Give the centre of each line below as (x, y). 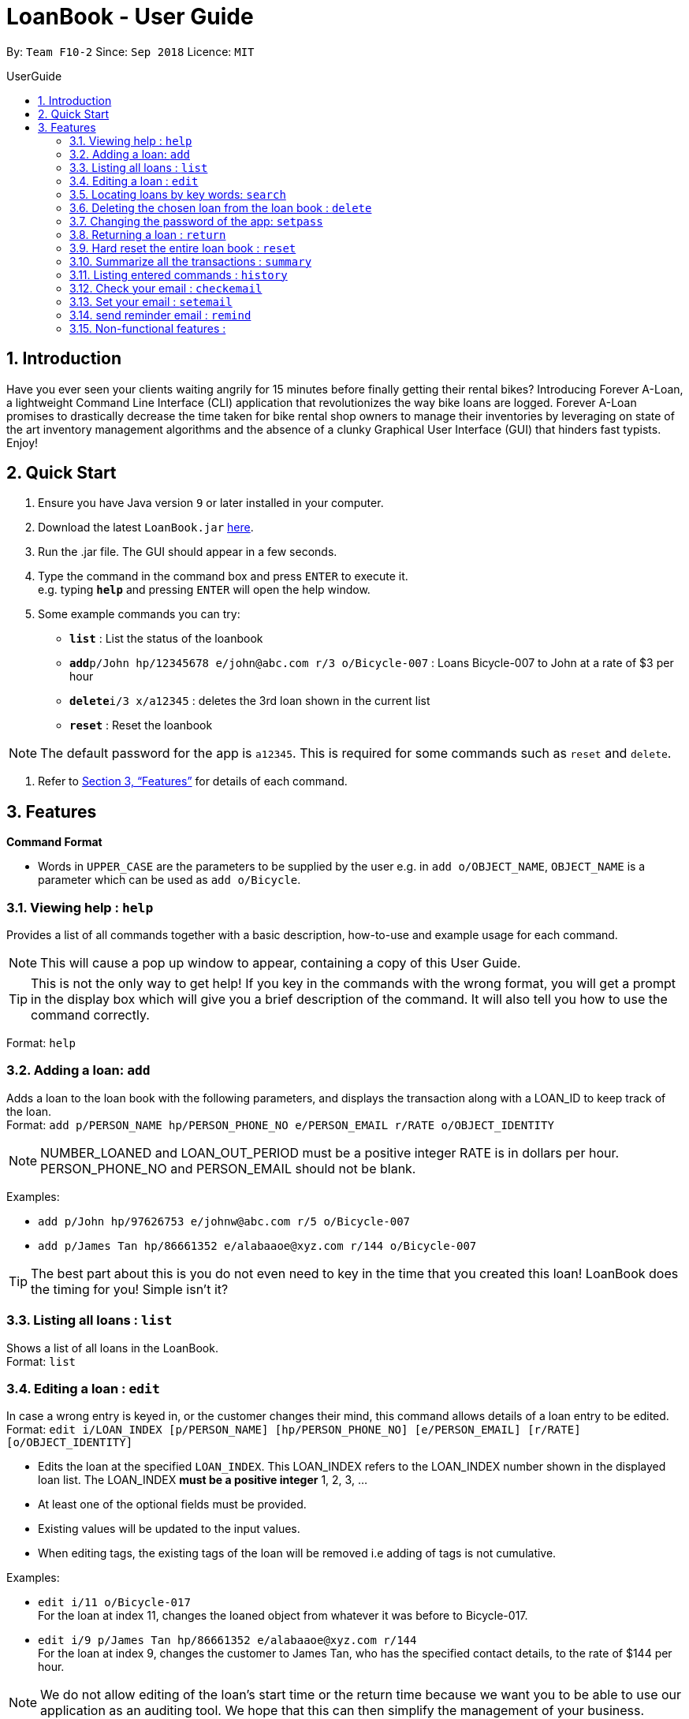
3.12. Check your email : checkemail (166, 288)
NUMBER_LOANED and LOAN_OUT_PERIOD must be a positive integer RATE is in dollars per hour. (330, 1152)
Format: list (41, 1361)
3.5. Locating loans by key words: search (178, 194)
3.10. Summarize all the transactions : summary (191, 261)
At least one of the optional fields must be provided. (172, 1505)
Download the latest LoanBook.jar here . (146, 528)
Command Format (54, 842)
